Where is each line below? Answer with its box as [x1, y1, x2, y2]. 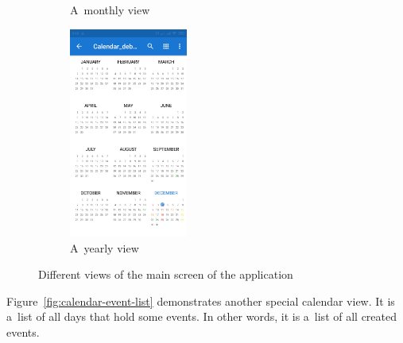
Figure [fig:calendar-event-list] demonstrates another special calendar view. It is [6, 292, 395, 309]
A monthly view [70, 2, 150, 17]
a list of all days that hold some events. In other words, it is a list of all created [6, 308, 397, 325]
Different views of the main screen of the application [38, 266, 293, 283]
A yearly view [70, 239, 139, 256]
